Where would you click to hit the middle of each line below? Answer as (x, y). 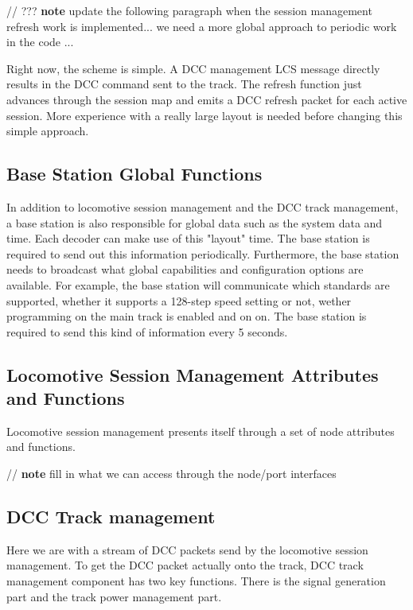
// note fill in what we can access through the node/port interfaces (171, 474)
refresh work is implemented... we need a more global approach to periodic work (202, 26)
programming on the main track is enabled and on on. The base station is (187, 316)
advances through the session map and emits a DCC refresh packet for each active (207, 99)
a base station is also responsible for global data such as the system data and (195, 222)
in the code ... (40, 42)
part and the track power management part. (114, 596)
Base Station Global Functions (134, 174)
